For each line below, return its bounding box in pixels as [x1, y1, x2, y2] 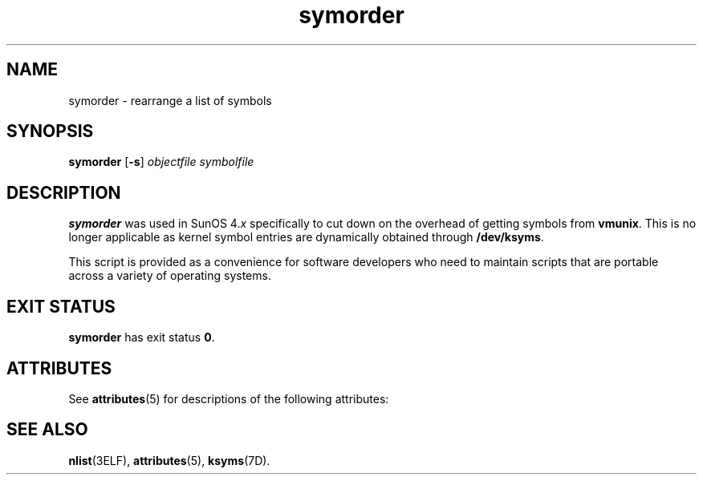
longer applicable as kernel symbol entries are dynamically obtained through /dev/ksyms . [68, 230, 544, 245]
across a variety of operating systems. [68, 269, 271, 283]
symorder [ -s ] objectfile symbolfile [68, 155, 254, 169]
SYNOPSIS [6, 121, 94, 142]
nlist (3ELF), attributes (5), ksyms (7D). [68, 453, 270, 467]
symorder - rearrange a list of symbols [68, 93, 272, 107]
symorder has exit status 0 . [68, 330, 215, 345]
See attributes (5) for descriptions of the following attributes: [68, 391, 389, 406]
